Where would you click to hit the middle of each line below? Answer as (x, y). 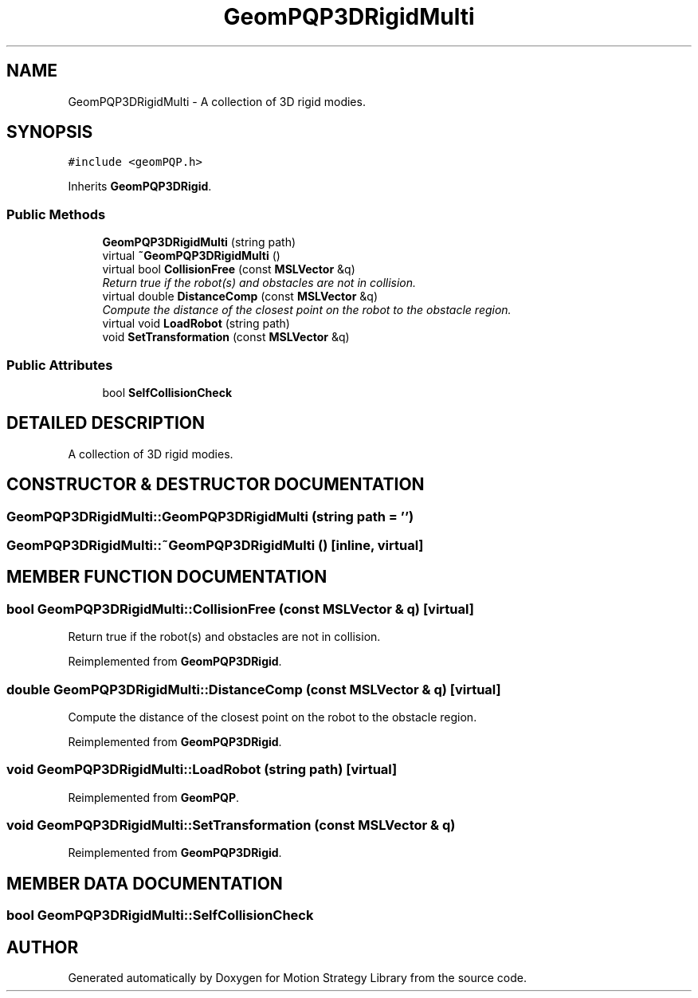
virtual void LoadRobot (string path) (196, 324)
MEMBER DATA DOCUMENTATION (145, 883)
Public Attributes (60, 365)
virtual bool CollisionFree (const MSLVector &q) (229, 269)
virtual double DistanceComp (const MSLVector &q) (240, 297)
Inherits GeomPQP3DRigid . (140, 187)
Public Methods (56, 214)
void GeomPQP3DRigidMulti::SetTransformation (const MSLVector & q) (231, 825)
